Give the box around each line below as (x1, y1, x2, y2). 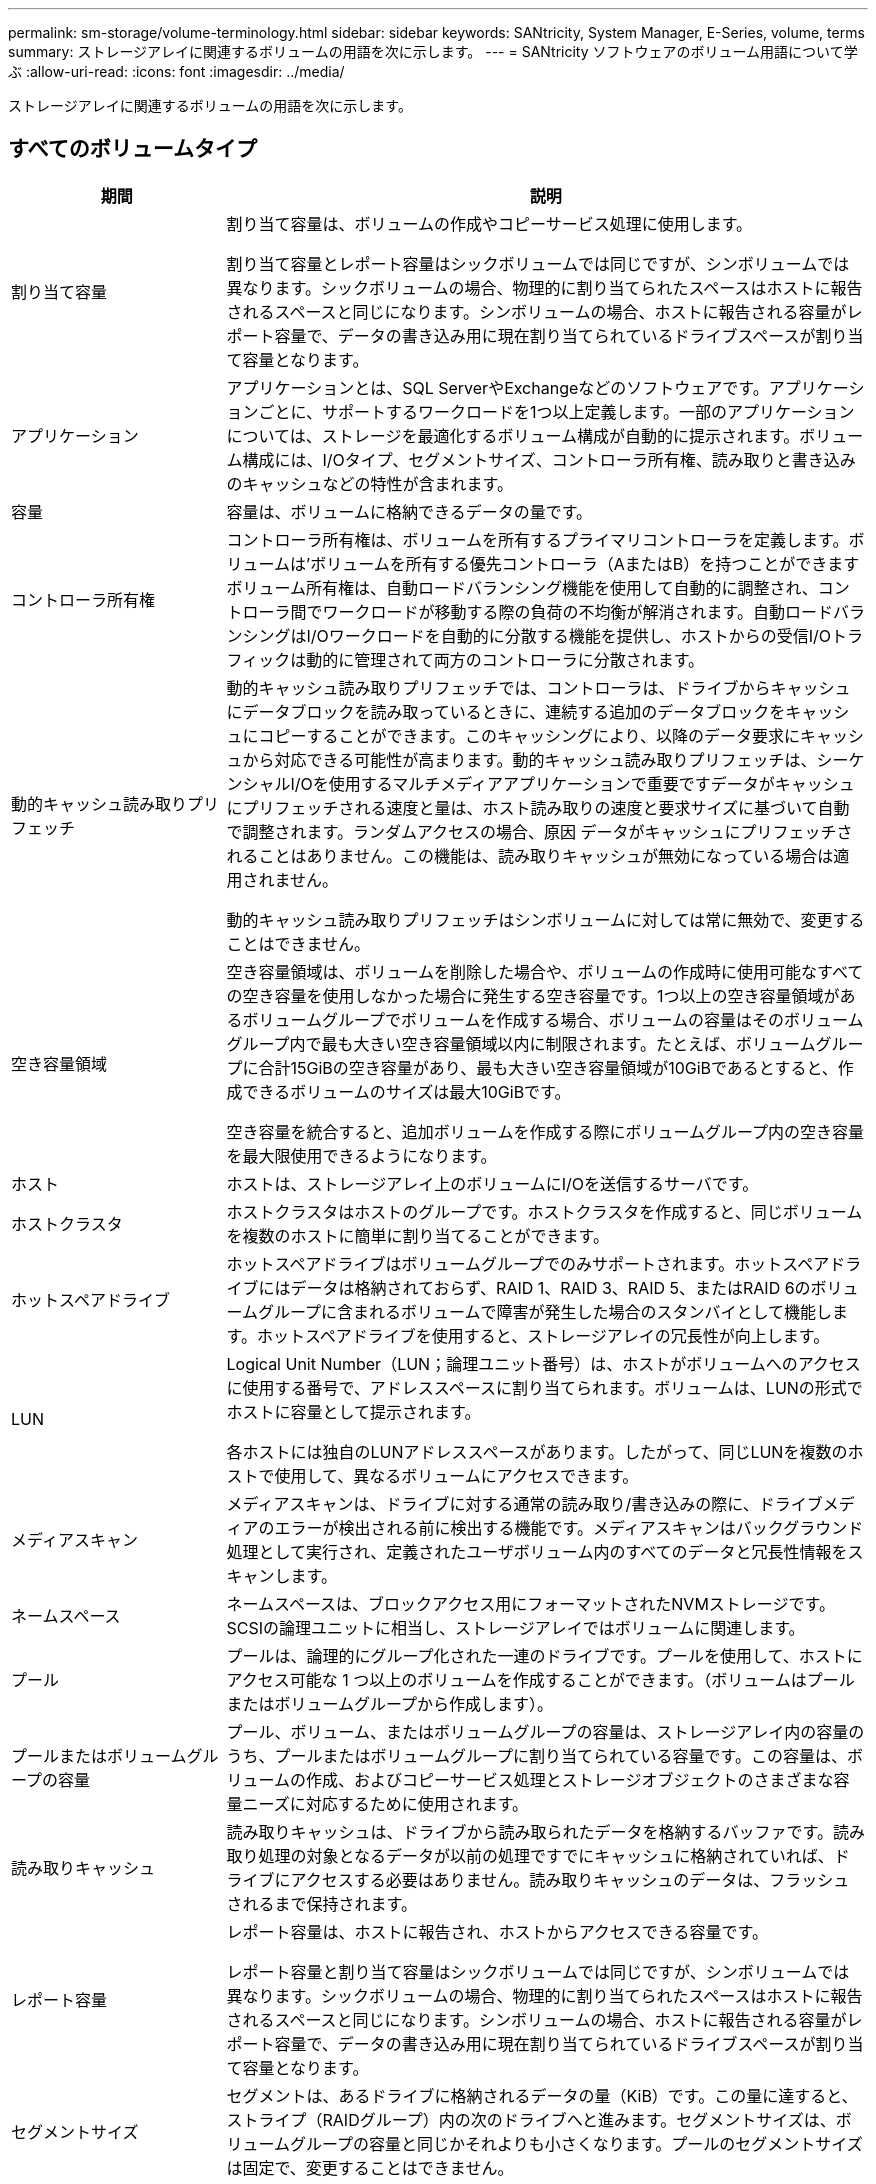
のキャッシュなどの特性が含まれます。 (226, 473, 513, 494)
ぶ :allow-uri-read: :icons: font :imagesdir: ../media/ (8, 63, 345, 80)
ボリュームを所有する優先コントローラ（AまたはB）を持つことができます (310, 553, 860, 574)
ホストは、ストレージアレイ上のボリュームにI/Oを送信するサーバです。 (226, 1173, 759, 1194)
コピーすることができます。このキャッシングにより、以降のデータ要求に (258, 725, 800, 746)
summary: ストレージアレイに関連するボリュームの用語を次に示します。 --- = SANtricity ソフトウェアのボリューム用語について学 (8, 43, 858, 60)
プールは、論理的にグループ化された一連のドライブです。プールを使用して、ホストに (226, 1645, 863, 1666)
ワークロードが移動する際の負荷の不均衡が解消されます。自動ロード (322, 601, 833, 622)
